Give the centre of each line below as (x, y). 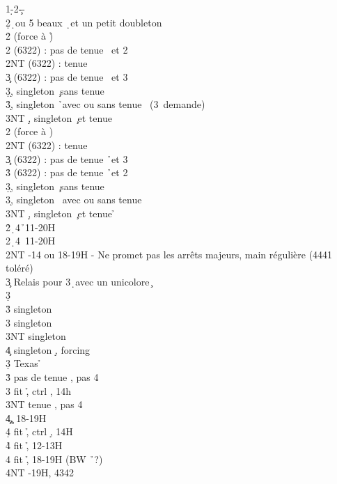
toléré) (19, 268)
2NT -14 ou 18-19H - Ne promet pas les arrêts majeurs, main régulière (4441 (169, 254)
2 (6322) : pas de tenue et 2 (67, 49)
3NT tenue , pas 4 (44, 404)
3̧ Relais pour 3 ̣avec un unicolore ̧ (79, 281)
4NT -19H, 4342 (40, 473)
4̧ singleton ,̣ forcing (48, 349)
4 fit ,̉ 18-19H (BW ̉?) (54, 459)
